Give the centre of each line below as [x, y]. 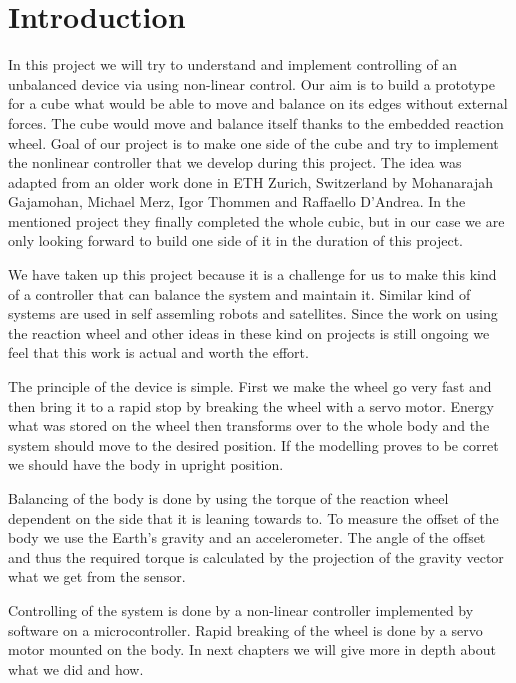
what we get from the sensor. [97, 576]
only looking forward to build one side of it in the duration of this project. [235, 240]
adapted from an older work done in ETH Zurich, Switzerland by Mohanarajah [251, 181]
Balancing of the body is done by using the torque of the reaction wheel [228, 498]
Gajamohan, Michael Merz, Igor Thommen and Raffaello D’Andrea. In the [237, 201]
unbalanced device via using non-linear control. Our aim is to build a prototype [251, 83]
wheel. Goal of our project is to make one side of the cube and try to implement [253, 142]
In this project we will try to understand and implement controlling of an [233, 64]
